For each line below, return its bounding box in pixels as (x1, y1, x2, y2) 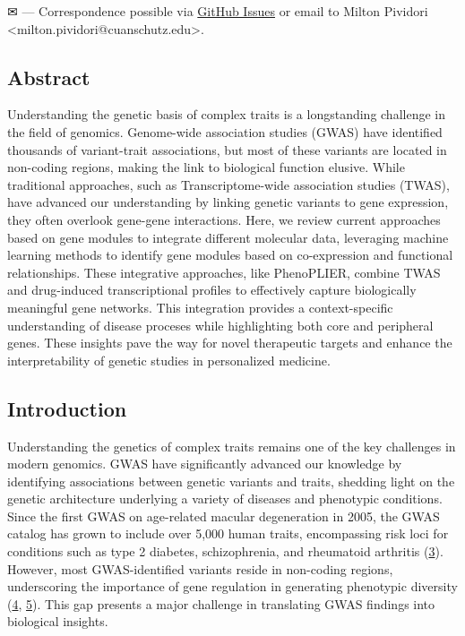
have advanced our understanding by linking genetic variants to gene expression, (7, 193, 449, 211)
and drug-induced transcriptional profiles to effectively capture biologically (7, 280, 417, 299)
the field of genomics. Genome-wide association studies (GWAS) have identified (7, 122, 443, 141)
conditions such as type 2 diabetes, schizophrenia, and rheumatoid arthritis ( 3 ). (7, 542, 443, 561)
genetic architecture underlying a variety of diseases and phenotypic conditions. (7, 489, 443, 508)
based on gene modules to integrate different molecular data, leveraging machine (7, 228, 449, 246)
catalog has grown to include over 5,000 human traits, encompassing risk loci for (7, 524, 449, 543)
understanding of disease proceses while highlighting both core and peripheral (7, 315, 434, 334)
